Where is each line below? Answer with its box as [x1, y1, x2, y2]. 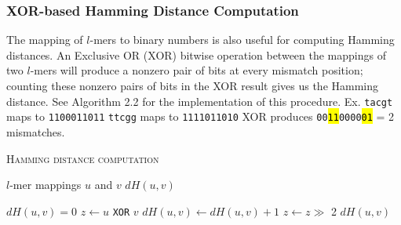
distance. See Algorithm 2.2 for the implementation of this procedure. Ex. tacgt [6, 93, 393, 109]
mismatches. [6, 123, 65, 140]
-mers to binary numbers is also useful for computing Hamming [89, 31, 395, 48]
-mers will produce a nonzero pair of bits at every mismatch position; [30, 62, 363, 78]
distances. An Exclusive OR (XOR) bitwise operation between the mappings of [6, 46, 386, 63]
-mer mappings [9, 176, 82, 193]
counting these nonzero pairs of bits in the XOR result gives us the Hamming [6, 78, 379, 93]
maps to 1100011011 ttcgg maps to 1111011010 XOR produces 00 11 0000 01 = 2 [6, 108, 395, 125]
